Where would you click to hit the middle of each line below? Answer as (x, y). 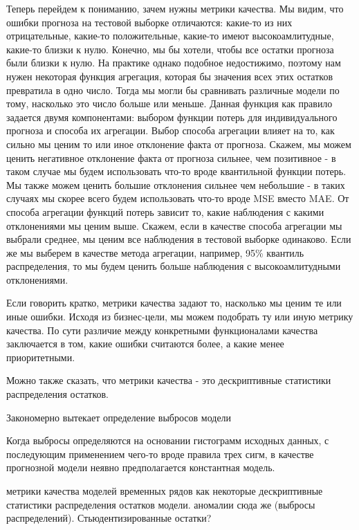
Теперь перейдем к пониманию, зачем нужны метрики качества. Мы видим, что (175, 8)
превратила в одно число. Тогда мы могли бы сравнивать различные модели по (173, 90)
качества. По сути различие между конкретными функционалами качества (162, 330)
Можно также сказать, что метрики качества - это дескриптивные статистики (169, 380)
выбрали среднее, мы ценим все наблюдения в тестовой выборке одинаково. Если (179, 239)
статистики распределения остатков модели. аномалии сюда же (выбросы (161, 504)
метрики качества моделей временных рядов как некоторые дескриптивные (165, 491)
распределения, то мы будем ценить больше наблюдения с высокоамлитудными (174, 266)
